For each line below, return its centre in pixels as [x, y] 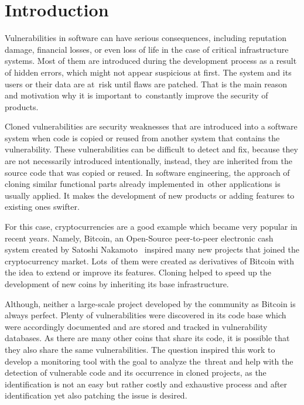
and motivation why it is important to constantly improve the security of [136, 95]
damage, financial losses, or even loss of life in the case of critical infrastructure [147, 49]
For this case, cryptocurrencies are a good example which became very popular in [151, 227]
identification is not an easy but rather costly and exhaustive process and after [146, 384]
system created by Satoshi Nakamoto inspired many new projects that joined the [152, 249]
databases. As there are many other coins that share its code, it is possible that [147, 338]
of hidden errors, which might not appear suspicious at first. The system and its [148, 72]
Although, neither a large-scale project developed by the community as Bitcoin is [150, 303]
